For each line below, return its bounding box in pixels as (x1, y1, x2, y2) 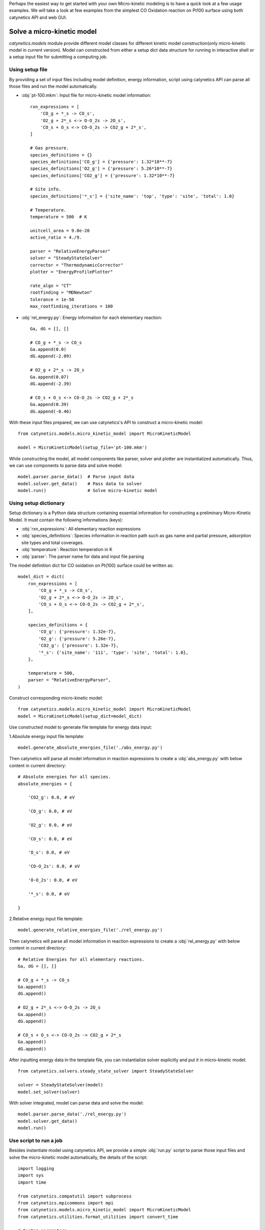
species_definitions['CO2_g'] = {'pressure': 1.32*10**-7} (30, 173, 175, 178)
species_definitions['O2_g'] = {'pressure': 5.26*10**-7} (30, 166, 173, 172)
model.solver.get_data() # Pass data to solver (18, 481, 142, 487)
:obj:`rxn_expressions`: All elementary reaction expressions (21, 526, 141, 532)
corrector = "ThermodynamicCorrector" (30, 262, 124, 268)
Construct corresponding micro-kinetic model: (9, 695, 103, 701)
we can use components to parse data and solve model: (9, 462, 123, 468)
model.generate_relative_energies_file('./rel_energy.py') (18, 927, 163, 933)
